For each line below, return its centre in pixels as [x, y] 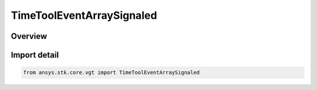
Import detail [35, 55]
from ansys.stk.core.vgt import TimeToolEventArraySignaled [112, 73]
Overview [29, 36]
